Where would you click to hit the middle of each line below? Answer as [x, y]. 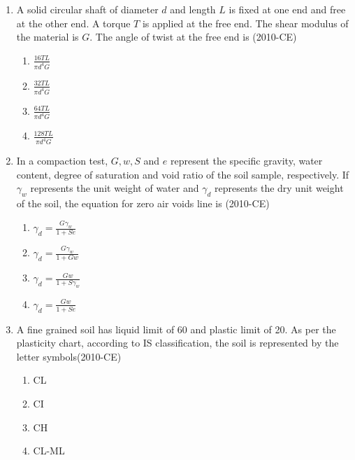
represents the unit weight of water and [115, 188]
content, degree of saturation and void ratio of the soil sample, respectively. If [183, 174]
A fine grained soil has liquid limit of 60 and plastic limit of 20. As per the [176, 329]
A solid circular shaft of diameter [87, 9]
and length [193, 9]
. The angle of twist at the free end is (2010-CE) [193, 37]
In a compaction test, [62, 161]
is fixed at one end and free [287, 9]
